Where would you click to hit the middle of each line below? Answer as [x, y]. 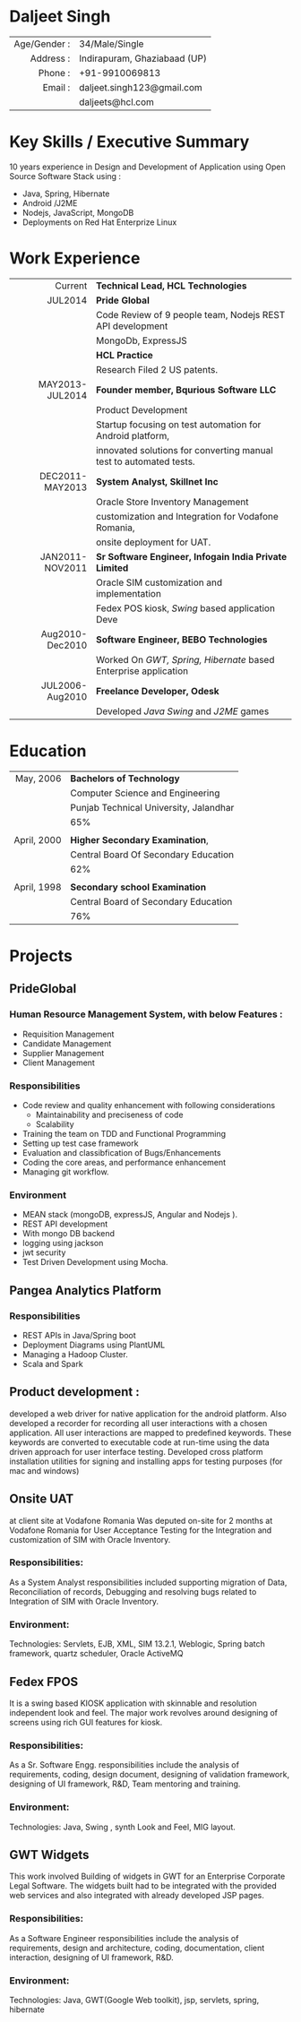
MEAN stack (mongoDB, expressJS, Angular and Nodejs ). [130, 1215]
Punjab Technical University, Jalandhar [152, 807]
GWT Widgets [49, 1855]
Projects [41, 955]
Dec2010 [67, 645]
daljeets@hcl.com [117, 102]
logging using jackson [63, 1243]
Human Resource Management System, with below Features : [146, 1014]
